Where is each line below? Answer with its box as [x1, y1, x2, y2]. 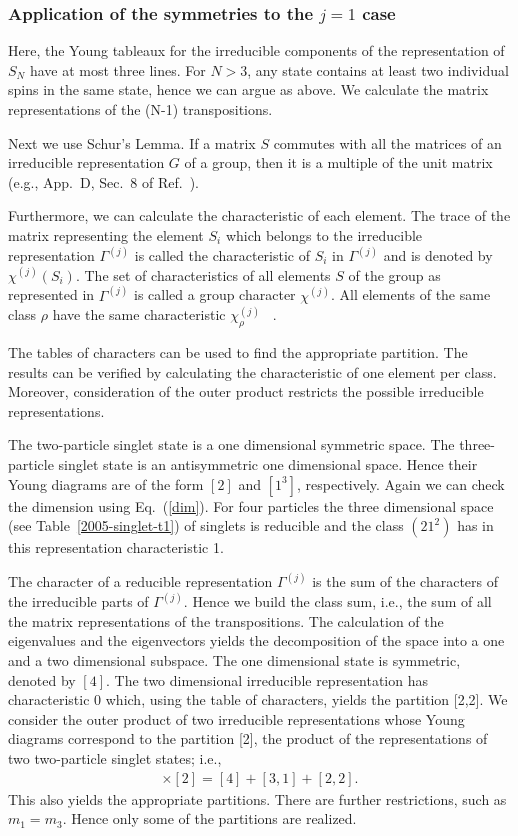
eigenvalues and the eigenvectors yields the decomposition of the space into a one [8, 630, 505, 651]
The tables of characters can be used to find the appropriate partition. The [8, 342, 468, 363]
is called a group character [134, 284, 296, 305]
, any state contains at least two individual [247, 59, 509, 80]
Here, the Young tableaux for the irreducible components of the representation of [8, 40, 505, 61]
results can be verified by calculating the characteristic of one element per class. [8, 361, 497, 382]
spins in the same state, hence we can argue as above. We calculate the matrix [8, 79, 489, 100]
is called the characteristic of [134, 245, 310, 265]
